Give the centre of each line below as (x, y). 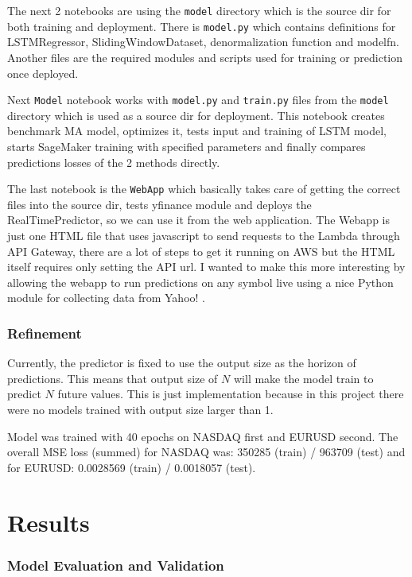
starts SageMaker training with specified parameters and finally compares (187, 146)
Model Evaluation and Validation (116, 565)
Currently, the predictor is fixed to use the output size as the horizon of (182, 363)
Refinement (45, 333)
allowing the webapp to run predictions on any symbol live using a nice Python (200, 282)
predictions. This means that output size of (113, 378)
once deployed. (43, 73)
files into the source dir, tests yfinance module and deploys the (159, 204)
